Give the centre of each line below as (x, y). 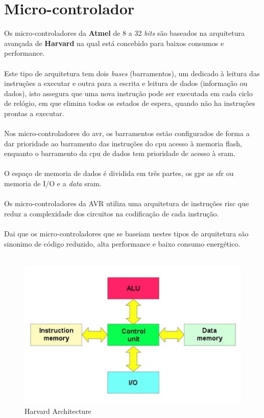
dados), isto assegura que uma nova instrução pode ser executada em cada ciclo (128, 93)
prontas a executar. (34, 113)
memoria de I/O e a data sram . (53, 183)
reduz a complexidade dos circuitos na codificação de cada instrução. (112, 213)
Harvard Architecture (58, 411)
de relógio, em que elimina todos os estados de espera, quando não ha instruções (130, 103)
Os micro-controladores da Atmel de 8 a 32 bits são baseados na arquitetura (124, 33)
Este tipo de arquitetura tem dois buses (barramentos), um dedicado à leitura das (132, 73)
